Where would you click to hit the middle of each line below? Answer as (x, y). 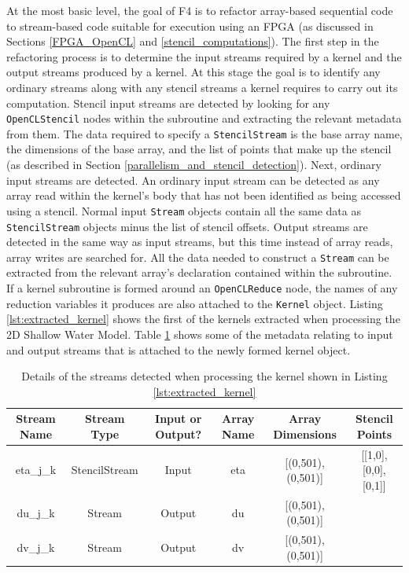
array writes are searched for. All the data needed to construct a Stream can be (198, 257)
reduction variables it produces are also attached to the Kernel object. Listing (195, 303)
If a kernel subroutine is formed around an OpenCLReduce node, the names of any (202, 288)
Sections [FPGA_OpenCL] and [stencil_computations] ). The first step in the (193, 41)
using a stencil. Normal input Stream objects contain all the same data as (184, 210)
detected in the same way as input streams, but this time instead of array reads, (200, 242)
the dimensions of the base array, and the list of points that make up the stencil (199, 149)
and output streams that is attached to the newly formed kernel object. (179, 349)
